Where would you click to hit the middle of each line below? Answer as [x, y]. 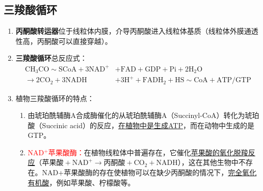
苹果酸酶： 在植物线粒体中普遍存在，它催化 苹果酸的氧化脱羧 [148, 152]
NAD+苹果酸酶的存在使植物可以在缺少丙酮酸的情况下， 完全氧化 [149, 172]
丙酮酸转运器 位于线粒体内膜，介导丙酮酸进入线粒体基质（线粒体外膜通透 [137, 31]
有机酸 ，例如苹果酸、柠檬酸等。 [81, 182]
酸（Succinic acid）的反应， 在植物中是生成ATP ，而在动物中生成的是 [141, 125]
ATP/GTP [234, 80]
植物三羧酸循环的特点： [55, 98]
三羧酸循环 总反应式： [51, 58]
